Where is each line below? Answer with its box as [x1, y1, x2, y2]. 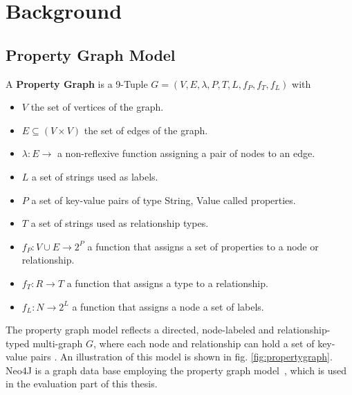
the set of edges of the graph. [84, 122, 208, 137]
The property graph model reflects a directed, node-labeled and [6, 322, 275, 337]
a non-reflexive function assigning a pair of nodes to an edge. [57, 146, 315, 160]
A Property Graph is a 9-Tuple [6, 76, 148, 91]
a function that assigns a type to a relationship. [66, 275, 268, 290]
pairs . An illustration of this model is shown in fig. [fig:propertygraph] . [30, 349, 333, 364]
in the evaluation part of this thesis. [6, 376, 158, 391]
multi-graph [33, 336, 83, 350]
